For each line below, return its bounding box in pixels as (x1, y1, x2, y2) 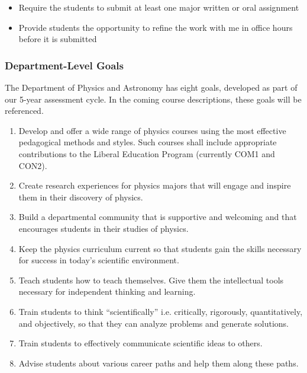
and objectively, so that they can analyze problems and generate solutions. (18, 317, 289, 329)
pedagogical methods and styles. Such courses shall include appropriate (18, 136, 277, 148)
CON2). (18, 159, 47, 171)
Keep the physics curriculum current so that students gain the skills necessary (18, 242, 302, 254)
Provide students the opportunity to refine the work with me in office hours (18, 21, 293, 33)
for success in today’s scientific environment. (18, 254, 179, 266)
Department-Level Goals (5, 58, 124, 72)
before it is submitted (18, 33, 97, 45)
